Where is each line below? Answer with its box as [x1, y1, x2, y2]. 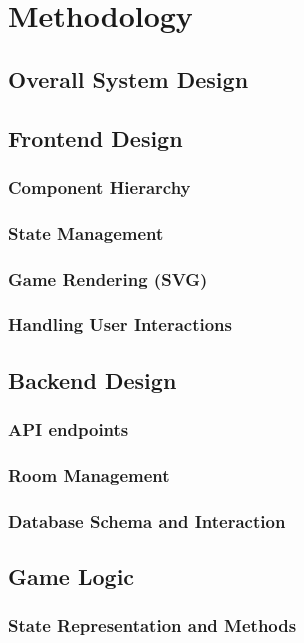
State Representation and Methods [8, 613, 297, 638]
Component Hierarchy [8, 174, 191, 199]
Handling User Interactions [8, 312, 232, 337]
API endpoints [8, 417, 129, 442]
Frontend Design [8, 122, 183, 153]
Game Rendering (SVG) [8, 266, 208, 291]
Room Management [8, 462, 170, 487]
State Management [8, 220, 164, 245]
